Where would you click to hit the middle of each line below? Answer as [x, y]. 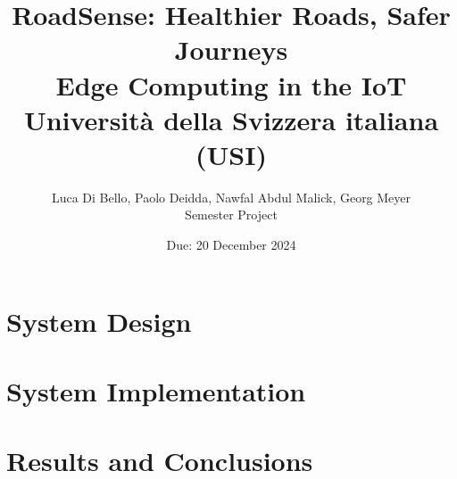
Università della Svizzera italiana [231, 119]
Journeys [231, 50]
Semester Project [231, 215]
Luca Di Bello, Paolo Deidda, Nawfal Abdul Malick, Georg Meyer [231, 197]
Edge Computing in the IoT [231, 84]
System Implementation [156, 391]
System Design [99, 321]
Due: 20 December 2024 [231, 245]
